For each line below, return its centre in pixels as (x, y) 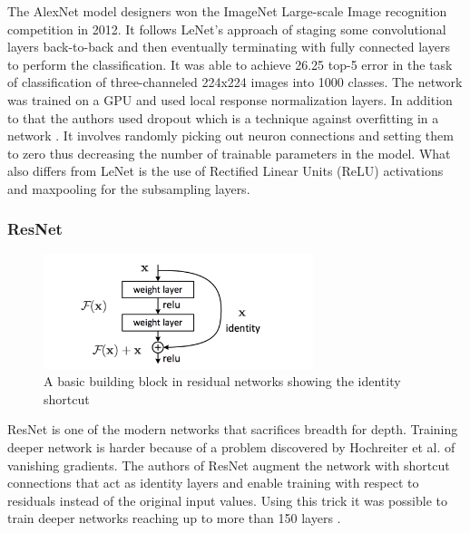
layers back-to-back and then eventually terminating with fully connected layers (229, 47)
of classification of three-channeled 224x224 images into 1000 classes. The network (235, 82)
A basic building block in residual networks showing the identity (222, 381)
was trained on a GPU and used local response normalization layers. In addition (230, 99)
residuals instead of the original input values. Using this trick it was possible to (227, 500)
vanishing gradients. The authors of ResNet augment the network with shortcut (229, 465)
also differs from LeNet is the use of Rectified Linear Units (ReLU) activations (225, 171)
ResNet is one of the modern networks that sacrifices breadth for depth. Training (233, 429)
